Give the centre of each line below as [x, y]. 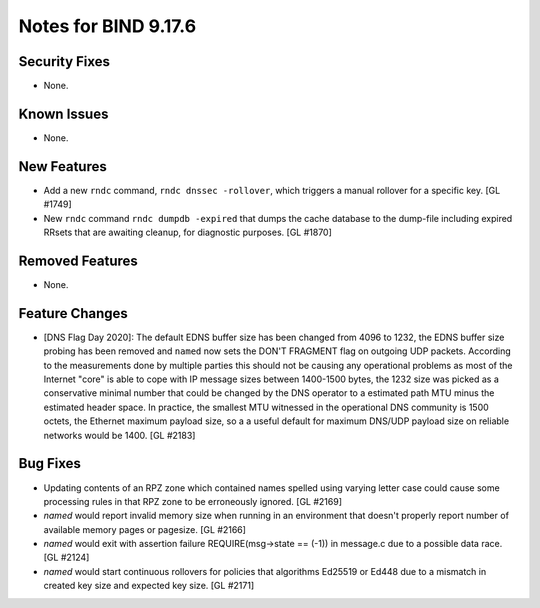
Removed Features [78, 260]
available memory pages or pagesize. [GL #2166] [145, 529]
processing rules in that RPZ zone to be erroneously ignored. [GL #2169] [193, 501]
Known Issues [63, 113]
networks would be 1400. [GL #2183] [119, 435]
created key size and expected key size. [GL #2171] [149, 586]
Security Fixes [64, 61]
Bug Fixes [50, 463]
